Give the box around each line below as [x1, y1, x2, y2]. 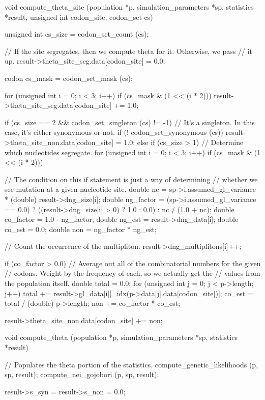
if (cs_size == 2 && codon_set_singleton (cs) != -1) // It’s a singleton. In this [5, 117, 255, 127]
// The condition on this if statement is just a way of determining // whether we [5, 174, 258, 184]
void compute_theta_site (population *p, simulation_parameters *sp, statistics [5, 2, 254, 12]
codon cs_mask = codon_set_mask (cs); [5, 72, 133, 83]
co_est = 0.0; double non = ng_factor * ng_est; [5, 223, 157, 234]
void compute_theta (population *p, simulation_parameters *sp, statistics [5, 332, 238, 342]
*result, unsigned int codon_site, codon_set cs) [5, 11, 153, 22]
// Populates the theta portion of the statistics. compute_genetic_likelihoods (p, [5, 359, 258, 369]
